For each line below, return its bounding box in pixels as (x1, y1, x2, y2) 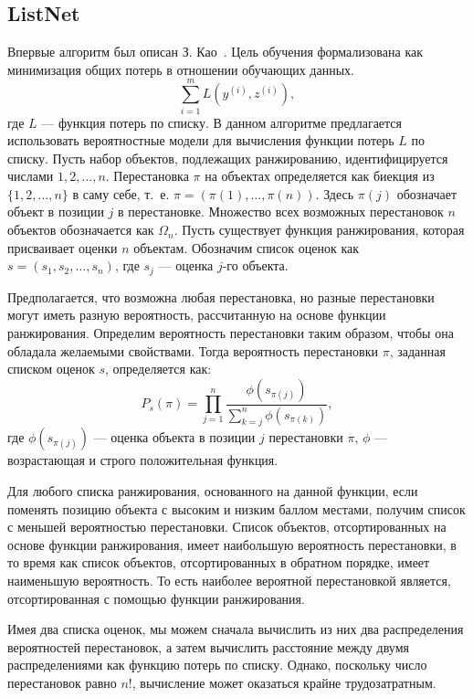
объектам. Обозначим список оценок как (133, 238, 360, 257)
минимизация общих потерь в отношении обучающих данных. (7, 59, 354, 79)
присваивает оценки (7, 238, 118, 257)
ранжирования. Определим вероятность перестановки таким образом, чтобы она (7, 323, 454, 342)
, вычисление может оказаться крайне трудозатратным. (131, 672, 436, 692)
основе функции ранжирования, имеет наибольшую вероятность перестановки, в (7, 534, 457, 554)
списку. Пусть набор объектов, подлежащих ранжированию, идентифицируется (7, 148, 448, 167)
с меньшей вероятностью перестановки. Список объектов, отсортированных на (7, 517, 447, 536)
